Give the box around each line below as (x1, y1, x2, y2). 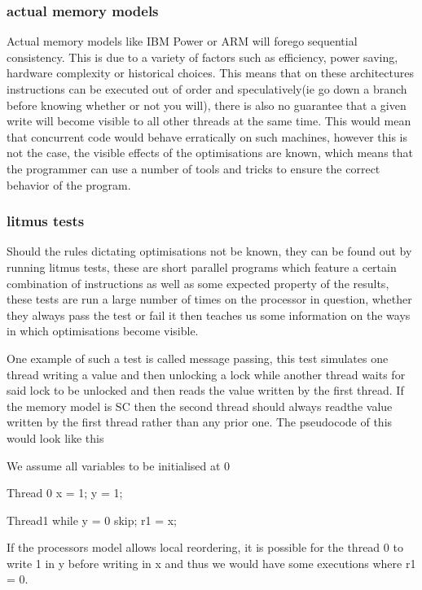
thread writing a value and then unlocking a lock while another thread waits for (7, 365, 406, 382)
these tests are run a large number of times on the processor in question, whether (7, 291, 412, 308)
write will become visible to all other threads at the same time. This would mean (7, 112, 411, 129)
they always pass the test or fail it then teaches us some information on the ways (7, 306, 411, 323)
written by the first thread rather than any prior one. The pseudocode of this (7, 413, 393, 430)
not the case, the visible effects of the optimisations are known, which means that (7, 144, 413, 161)
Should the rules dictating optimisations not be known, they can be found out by (7, 243, 412, 260)
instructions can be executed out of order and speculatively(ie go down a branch (7, 81, 407, 97)
